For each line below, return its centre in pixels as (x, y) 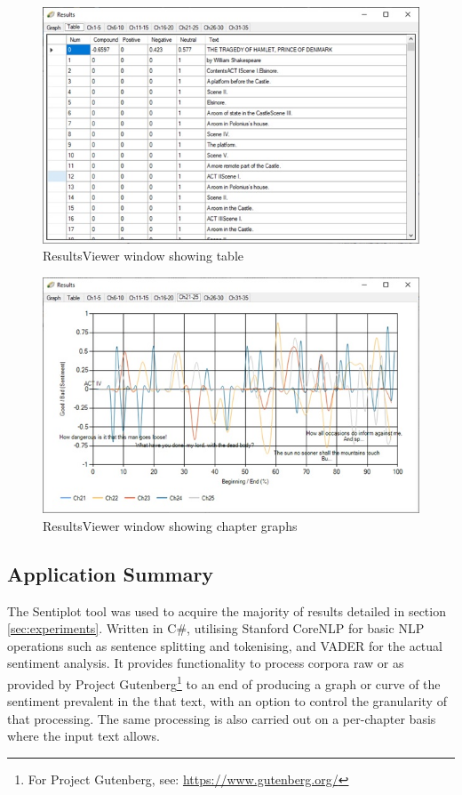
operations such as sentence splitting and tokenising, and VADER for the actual (225, 645)
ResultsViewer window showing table (143, 256)
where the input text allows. (84, 736)
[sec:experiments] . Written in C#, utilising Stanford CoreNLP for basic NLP (216, 628)
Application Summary (111, 573)
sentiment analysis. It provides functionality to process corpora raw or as (206, 663)
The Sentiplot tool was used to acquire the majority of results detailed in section (227, 610)
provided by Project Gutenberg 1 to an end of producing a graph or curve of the (224, 682)
